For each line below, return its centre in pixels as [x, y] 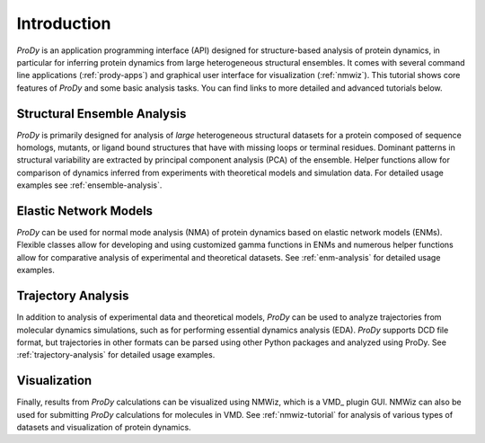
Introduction [64, 23]
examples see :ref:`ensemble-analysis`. [89, 185]
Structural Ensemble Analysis [101, 114]
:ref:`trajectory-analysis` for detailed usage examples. [116, 355]
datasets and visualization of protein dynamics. [104, 428]
